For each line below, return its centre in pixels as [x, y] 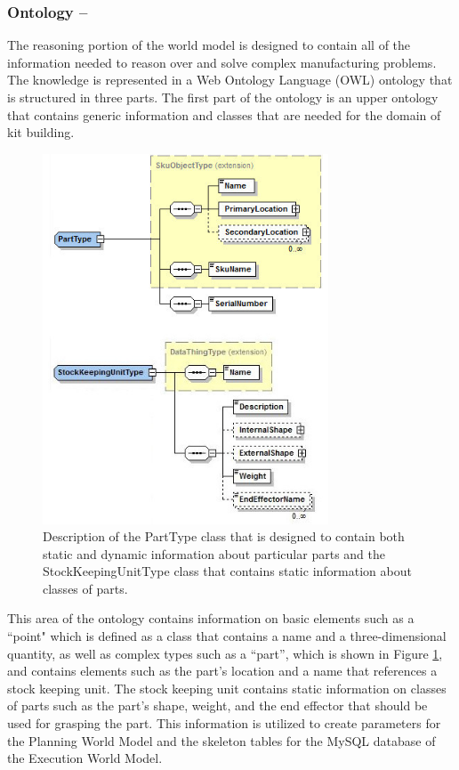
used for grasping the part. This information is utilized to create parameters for [224, 723]
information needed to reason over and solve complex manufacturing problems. [222, 62]
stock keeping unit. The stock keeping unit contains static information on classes [227, 688]
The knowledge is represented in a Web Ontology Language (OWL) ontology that [230, 80]
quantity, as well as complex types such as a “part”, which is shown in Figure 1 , [225, 653]
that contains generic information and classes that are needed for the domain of [224, 114]
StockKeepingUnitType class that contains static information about [227, 571]
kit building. [41, 132]
